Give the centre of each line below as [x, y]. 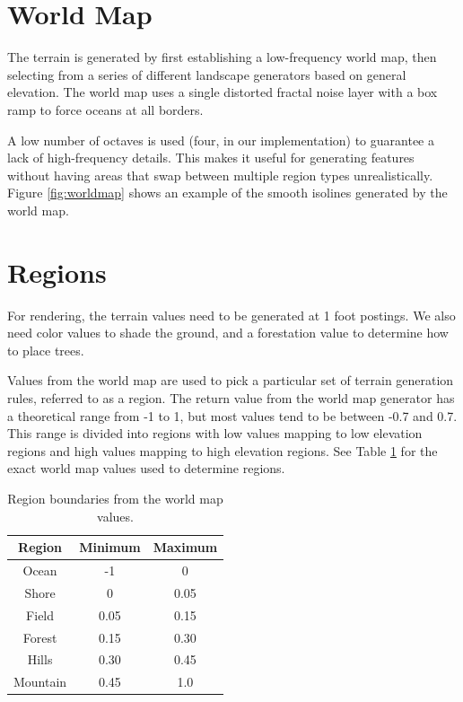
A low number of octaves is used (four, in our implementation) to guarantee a [221, 140]
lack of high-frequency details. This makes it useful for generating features [211, 158]
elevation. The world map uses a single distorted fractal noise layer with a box [223, 92]
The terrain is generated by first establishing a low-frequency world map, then [222, 57]
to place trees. [46, 350]
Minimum [110, 547]
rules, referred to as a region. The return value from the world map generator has [231, 397]
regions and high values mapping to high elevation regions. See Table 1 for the [223, 450]
